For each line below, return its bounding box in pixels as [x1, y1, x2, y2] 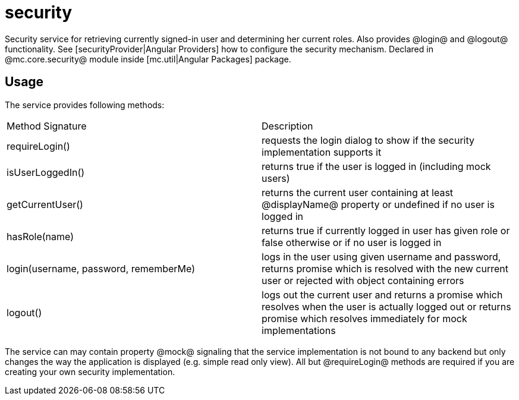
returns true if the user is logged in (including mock [262, 160, 491, 172]
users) [262, 172, 290, 184]
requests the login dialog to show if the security [262, 134, 474, 146]
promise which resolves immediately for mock [262, 312, 467, 325]
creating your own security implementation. [5, 366, 175, 377]
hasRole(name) [7, 230, 74, 242]
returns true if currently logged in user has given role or [262, 224, 510, 237]
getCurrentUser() [7, 198, 83, 210]
